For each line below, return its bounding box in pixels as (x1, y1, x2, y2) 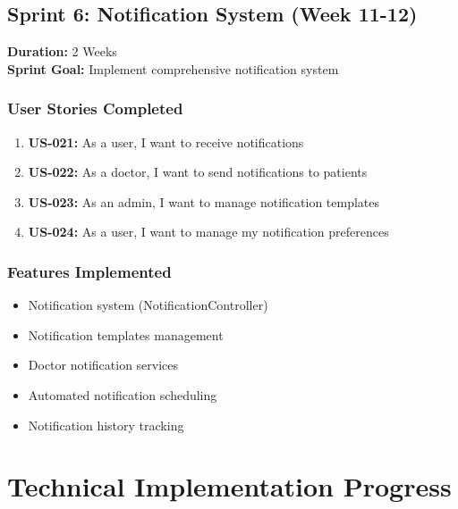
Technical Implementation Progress (7, 468, 452, 505)
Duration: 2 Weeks (7, 42, 117, 61)
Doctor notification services (28, 355, 179, 374)
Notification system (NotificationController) (28, 296, 268, 314)
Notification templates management (28, 325, 224, 344)
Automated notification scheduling (28, 385, 217, 404)
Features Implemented (7, 260, 172, 282)
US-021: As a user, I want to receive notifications (28, 132, 304, 151)
